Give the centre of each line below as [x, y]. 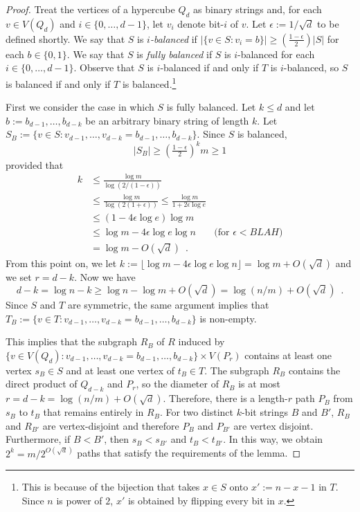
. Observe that [104, 67]
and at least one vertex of [120, 370]
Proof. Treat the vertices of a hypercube [90, 9]
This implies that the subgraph [72, 341]
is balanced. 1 [149, 82]
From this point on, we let [61, 263]
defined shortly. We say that [65, 38]
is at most [259, 384]
